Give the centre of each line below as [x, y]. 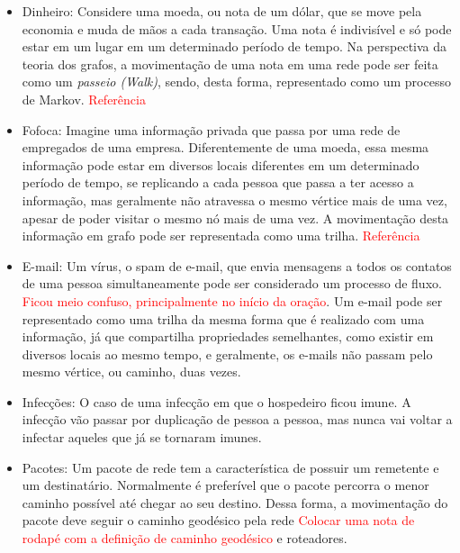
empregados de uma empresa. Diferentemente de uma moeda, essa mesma [225, 147]
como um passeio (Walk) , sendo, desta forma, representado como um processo [236, 82]
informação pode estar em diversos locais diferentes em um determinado [221, 164]
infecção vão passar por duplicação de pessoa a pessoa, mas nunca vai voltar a [237, 419]
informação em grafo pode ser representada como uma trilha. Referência [221, 236]
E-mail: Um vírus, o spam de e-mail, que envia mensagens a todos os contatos [237, 265]
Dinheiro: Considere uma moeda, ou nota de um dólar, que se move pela [222, 11]
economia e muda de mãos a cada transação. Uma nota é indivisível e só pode [237, 28]
